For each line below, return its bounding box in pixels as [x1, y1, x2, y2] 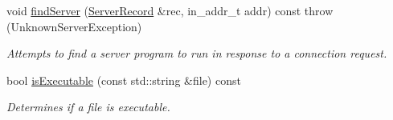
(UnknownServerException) [6, 18, 142, 34]
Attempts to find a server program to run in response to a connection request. [6, 45, 387, 62]
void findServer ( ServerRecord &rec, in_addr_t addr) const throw [6, 2, 334, 18]
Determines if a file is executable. [6, 98, 170, 115]
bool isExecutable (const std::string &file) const [6, 71, 241, 88]
